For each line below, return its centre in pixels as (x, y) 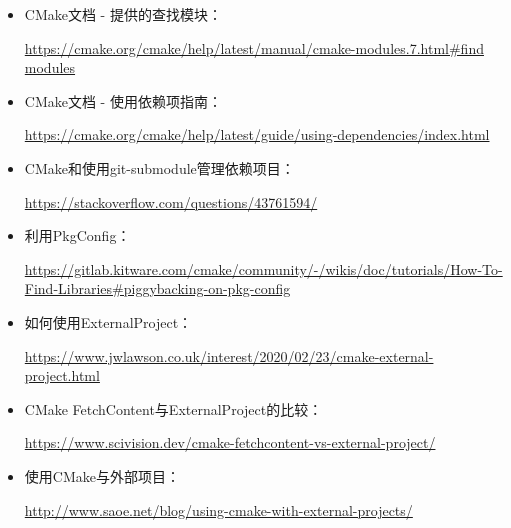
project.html (62, 375)
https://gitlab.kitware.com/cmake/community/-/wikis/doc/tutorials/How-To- (263, 268)
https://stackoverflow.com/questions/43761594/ (171, 201)
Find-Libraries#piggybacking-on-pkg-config (157, 288)
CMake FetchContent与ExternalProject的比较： (173, 408)
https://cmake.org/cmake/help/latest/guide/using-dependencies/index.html (257, 134)
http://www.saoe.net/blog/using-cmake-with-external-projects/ (218, 509)
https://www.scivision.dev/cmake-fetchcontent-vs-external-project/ (230, 442)
